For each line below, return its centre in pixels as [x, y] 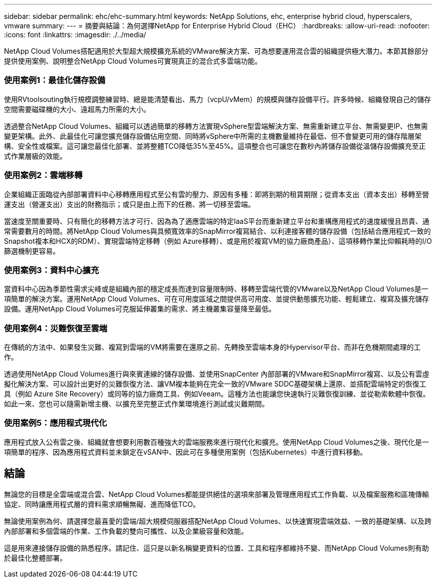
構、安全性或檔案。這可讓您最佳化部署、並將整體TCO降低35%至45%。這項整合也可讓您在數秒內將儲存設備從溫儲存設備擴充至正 [215, 146]
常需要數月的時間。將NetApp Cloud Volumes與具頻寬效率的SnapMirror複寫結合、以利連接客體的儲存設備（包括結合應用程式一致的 [218, 231]
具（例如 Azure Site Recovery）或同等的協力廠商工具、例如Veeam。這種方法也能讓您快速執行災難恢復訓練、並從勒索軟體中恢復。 [217, 394]
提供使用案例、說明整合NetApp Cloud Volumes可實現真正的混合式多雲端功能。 [133, 61]
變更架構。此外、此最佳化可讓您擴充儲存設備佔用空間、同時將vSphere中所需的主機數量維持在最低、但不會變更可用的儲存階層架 [213, 136]
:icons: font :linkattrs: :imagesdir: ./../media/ [75, 35]
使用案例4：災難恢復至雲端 [56, 328]
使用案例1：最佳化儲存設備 [55, 80]
